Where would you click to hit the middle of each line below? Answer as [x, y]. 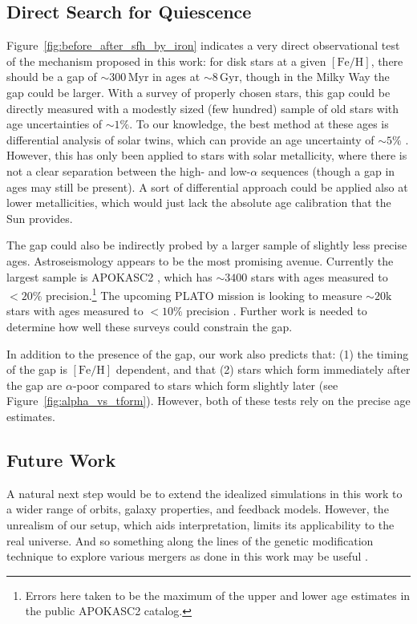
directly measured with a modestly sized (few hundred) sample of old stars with [203, 108]
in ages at [176, 77]
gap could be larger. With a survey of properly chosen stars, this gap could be [198, 92]
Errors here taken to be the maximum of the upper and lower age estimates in [218, 595]
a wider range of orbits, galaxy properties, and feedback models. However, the [198, 509]
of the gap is [37, 369]
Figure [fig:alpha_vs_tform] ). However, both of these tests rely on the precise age [208, 401]
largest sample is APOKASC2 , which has [109, 276]
